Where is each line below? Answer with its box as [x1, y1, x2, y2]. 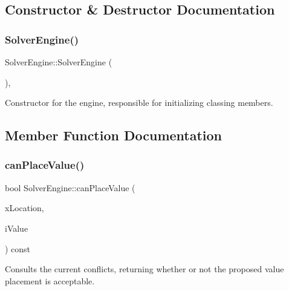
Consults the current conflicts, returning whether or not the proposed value [5, 263, 284, 275]
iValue [5, 221, 28, 234]
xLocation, [5, 201, 44, 214]
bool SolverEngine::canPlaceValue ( [5, 181, 135, 194]
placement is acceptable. [5, 274, 95, 287]
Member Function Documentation [5, 126, 222, 145]
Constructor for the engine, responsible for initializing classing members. [5, 96, 273, 109]
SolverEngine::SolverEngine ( [5, 56, 112, 68]
